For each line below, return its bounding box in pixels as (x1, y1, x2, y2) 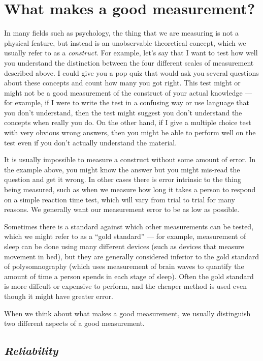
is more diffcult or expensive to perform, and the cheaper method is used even (4, 281, 247, 291)
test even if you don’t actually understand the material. (4, 137, 177, 147)
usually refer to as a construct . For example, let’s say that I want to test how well (4, 47, 258, 58)
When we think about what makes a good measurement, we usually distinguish (4, 308, 251, 318)
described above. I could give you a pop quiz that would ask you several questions (4, 67, 259, 78)
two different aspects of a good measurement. (4, 318, 145, 328)
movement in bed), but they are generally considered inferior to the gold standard (4, 251, 259, 261)
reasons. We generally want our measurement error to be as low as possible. (4, 204, 240, 215)
